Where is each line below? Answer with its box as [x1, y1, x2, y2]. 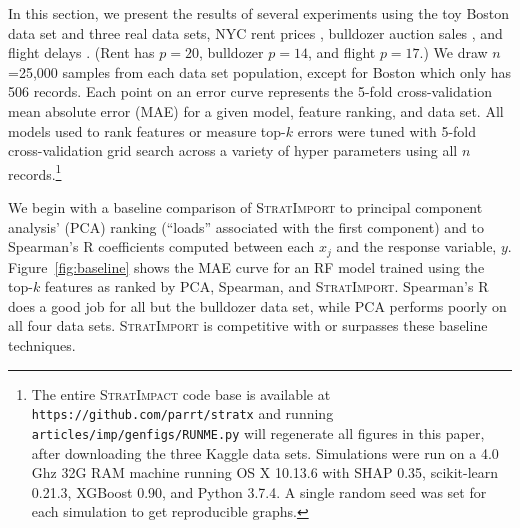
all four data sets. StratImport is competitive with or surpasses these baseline [8, 315, 488, 336]
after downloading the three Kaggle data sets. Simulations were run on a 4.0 [31, 442, 499, 463]
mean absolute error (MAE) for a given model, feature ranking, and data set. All [8, 100, 504, 121]
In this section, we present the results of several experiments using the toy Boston [8, 3, 510, 23]
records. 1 [8, 160, 62, 184]
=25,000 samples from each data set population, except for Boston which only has [8, 61, 512, 82]
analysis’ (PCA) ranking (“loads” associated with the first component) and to [8, 216, 484, 237]
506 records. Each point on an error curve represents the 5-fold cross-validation [8, 81, 492, 102]
